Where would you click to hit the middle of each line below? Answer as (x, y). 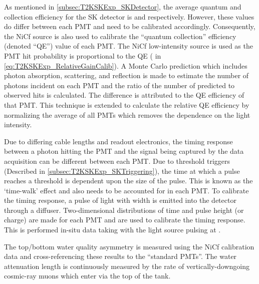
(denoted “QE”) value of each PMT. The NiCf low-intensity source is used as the (128, 46)
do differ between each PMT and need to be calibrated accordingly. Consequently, (130, 26)
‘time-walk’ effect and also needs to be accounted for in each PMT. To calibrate (126, 190)
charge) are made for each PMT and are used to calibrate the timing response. (125, 220)
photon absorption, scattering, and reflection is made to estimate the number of (126, 75)
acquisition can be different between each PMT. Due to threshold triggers (117, 161)
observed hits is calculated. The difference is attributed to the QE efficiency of (124, 95)
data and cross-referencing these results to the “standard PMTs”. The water (120, 256)
